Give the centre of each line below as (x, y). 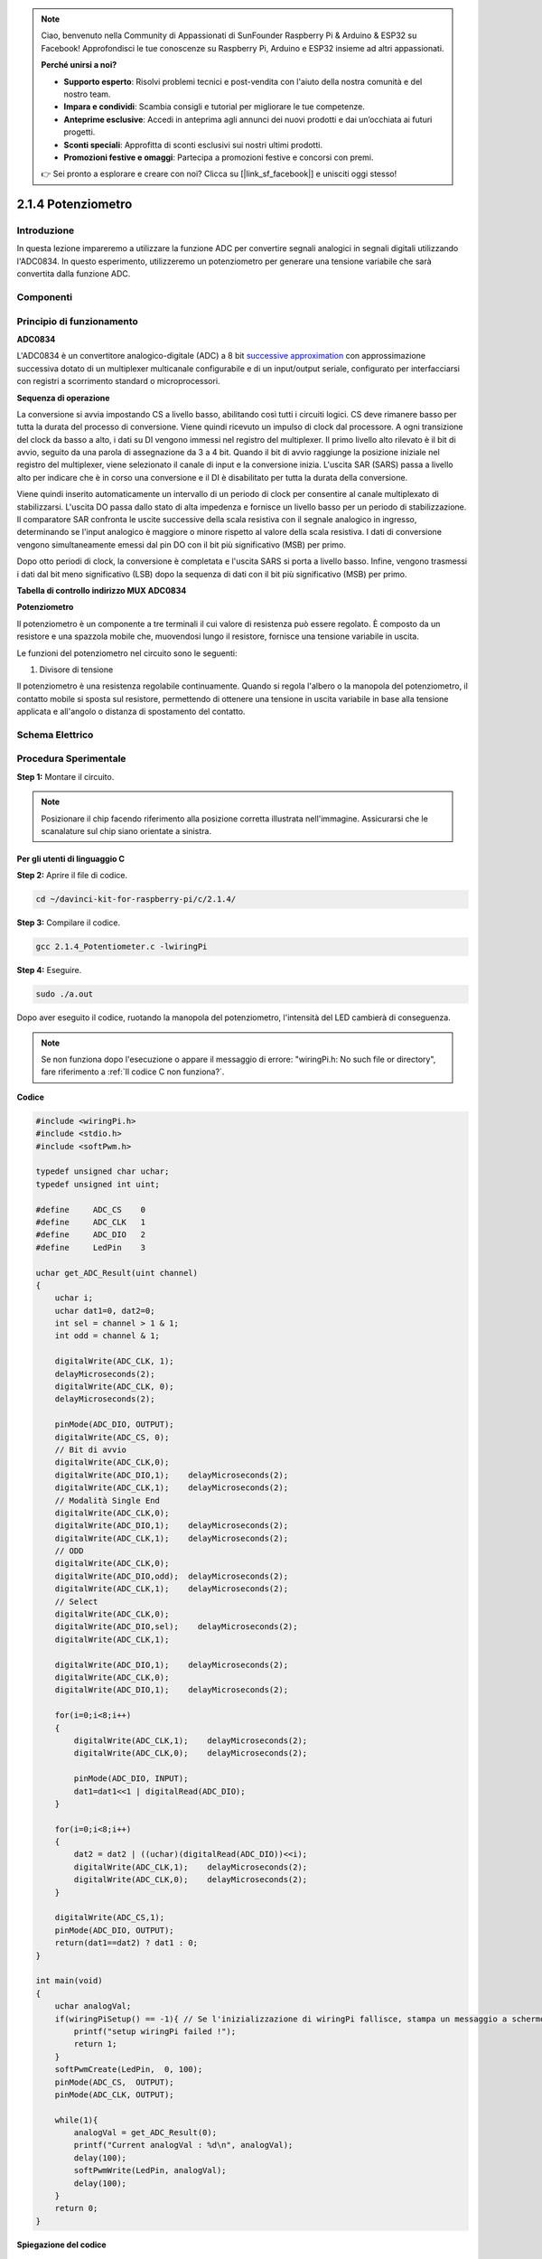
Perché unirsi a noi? (79, 65)
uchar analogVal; (93, 2006)
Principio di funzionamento (78, 321)
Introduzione (46, 230)
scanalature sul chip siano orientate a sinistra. (126, 830)
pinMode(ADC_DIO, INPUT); (131, 1779)
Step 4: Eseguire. (49, 970)
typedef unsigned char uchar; (103, 1172)
